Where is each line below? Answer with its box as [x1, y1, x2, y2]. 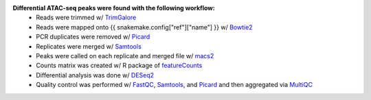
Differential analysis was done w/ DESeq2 [36, 71, 155, 79]
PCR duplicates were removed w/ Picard [36, 33, 150, 41]
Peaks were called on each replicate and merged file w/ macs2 [36, 51, 214, 60]
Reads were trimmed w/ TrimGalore [36, 14, 137, 22]
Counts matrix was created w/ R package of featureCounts [36, 62, 203, 70]
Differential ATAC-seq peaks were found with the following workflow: [12, 4, 216, 12]
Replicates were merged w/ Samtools [36, 42, 142, 51]
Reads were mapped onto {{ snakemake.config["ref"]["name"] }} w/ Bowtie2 [36, 23, 254, 31]
